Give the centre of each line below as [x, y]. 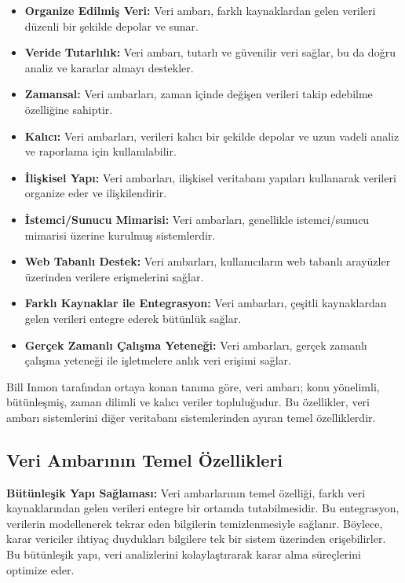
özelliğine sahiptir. [69, 109]
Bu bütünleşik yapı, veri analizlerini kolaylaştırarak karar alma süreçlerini [184, 554]
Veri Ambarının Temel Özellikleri [145, 459]
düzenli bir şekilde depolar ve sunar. [111, 26]
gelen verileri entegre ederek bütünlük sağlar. [133, 318]
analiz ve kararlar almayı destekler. [109, 67]
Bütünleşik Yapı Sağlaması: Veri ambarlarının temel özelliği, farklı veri [186, 492]
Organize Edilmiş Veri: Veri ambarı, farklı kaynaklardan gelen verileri [200, 10]
